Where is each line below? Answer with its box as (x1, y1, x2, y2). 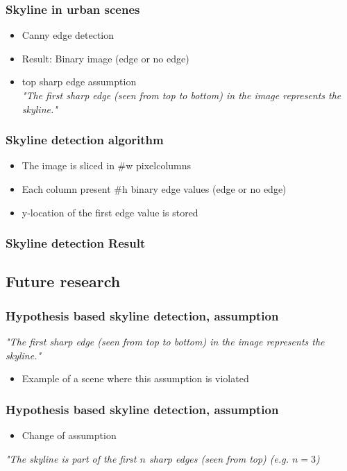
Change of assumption (22, 428, 117, 443)
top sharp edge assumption (22, 74, 137, 89)
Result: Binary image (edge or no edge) (22, 51, 189, 65)
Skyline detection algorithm (6, 131, 164, 148)
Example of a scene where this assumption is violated (22, 371, 249, 386)
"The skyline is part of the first (6, 451, 137, 465)
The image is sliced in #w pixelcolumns (22, 158, 192, 173)
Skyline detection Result (6, 234, 146, 252)
